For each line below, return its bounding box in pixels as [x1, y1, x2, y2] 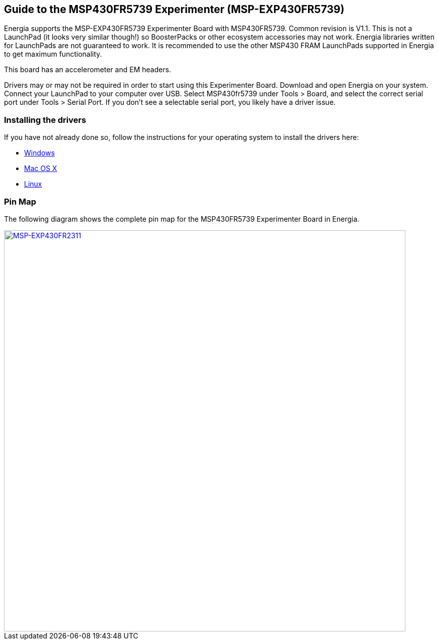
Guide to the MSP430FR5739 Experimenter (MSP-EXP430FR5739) [4, 3, 345, 16]
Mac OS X [24, 164, 57, 173]
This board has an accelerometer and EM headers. [4, 65, 171, 74]
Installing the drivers [4, 114, 86, 125]
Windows [24, 148, 55, 157]
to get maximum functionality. [4, 50, 102, 59]
